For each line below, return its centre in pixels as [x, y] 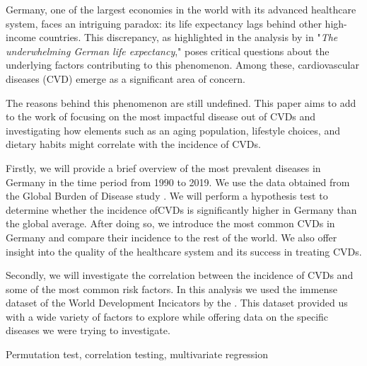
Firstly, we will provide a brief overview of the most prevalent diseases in [163, 167]
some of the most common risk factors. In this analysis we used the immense [171, 288]
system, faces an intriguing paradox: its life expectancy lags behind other [164, 23]
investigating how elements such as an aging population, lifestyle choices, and [173, 130]
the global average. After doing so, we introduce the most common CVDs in [170, 223]
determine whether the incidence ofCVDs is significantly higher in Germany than [181, 209]
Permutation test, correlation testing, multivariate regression [137, 354]
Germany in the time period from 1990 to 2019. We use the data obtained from [178, 182]
